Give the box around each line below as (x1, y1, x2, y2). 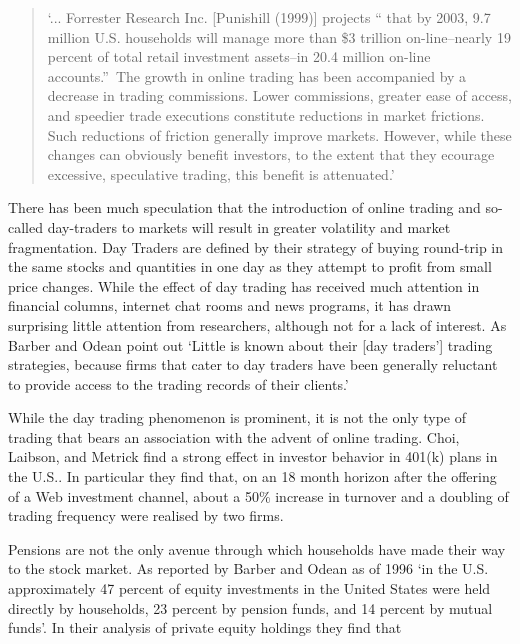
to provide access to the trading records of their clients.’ (8, 373, 349, 394)
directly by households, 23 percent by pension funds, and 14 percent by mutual (8, 597, 493, 618)
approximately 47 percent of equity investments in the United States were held (8, 578, 491, 599)
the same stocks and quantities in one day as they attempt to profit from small (8, 256, 492, 277)
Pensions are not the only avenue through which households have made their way (8, 538, 506, 559)
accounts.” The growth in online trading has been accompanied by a (47, 65, 467, 86)
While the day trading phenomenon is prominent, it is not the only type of (8, 407, 466, 428)
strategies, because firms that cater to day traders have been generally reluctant (8, 354, 498, 375)
